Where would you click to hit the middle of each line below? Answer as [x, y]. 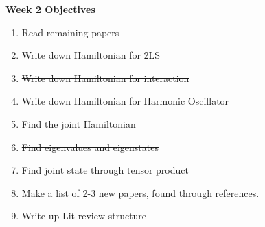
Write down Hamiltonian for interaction [105, 78]
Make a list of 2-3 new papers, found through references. [140, 192]
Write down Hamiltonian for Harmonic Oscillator [125, 101]
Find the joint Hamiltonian [79, 123]
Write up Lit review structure [84, 216]
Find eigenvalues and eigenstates [90, 147]
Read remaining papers [70, 32]
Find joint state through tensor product [105, 170]
